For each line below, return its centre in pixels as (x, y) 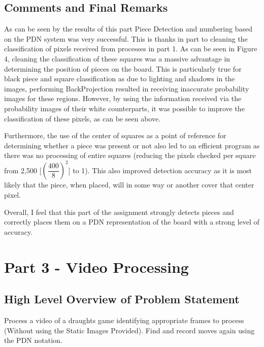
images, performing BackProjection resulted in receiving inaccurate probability (127, 88)
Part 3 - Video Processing (96, 266)
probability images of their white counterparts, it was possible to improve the (124, 108)
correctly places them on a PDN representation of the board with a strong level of (132, 222)
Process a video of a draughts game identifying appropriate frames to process (124, 320)
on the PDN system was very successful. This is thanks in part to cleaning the (126, 38)
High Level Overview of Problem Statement (122, 299)
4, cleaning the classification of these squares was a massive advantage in (117, 58)
